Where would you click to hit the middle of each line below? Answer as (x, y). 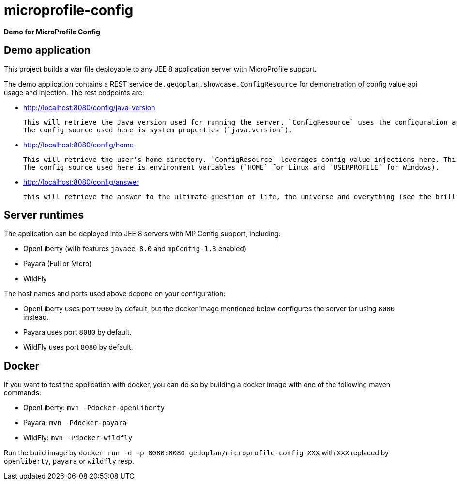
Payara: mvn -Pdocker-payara (75, 423)
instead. (36, 317)
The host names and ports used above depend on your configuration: (115, 294)
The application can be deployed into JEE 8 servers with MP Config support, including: (142, 234)
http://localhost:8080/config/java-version (89, 107)
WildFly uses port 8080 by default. (78, 347)
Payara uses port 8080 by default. (77, 332)
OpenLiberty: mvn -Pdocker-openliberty (94, 408)
